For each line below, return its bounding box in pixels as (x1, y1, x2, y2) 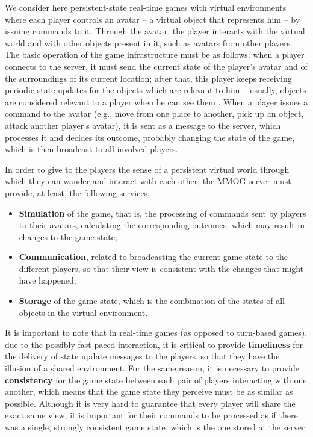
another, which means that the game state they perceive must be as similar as (5, 385, 293, 398)
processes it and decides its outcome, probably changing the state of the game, (5, 131, 295, 143)
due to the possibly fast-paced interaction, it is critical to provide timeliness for (5, 338, 303, 350)
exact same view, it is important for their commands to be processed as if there (5, 409, 298, 421)
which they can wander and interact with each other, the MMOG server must (5, 175, 291, 187)
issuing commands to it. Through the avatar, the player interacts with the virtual (5, 25, 305, 37)
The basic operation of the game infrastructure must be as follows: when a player (5, 48, 305, 61)
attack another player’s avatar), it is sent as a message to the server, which (5, 119, 281, 131)
